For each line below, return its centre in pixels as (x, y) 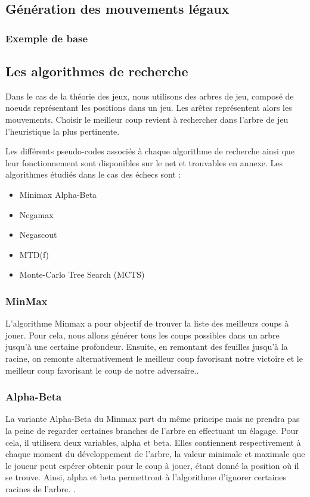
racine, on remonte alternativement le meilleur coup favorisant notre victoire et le (154, 358)
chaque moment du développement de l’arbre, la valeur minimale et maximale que (155, 454)
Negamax (36, 214)
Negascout (38, 234)
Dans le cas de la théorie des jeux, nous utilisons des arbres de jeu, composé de (150, 96)
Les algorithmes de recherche (97, 71)
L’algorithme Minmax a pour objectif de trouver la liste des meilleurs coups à (147, 323)
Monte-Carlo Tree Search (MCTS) (82, 274)
